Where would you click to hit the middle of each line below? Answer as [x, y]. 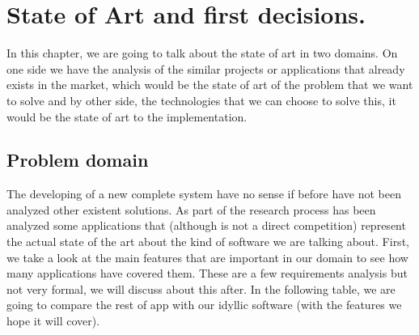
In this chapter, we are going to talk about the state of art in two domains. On [202, 53]
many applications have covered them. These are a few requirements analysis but [207, 273]
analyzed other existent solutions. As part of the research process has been [191, 209]
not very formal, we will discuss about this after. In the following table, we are [201, 288]
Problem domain [78, 160]
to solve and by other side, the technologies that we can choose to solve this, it [201, 100]
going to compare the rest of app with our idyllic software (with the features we [204, 305]
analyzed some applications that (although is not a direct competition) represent [206, 225]
